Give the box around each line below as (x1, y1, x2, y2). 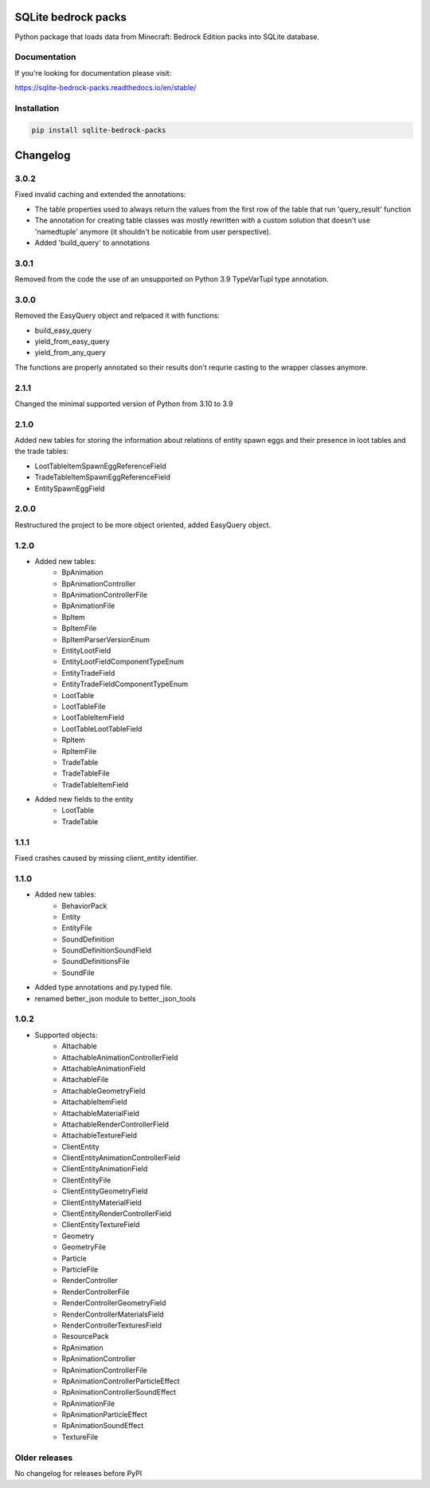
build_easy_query (34, 326, 92, 335)
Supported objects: (34, 1030, 98, 1040)
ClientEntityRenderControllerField (61, 1209, 171, 1218)
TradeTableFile (61, 768, 111, 778)
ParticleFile (61, 1265, 99, 1274)
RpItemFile (61, 746, 97, 756)
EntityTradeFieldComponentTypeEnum (61, 679, 189, 689)
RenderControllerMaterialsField (61, 1309, 164, 1319)
